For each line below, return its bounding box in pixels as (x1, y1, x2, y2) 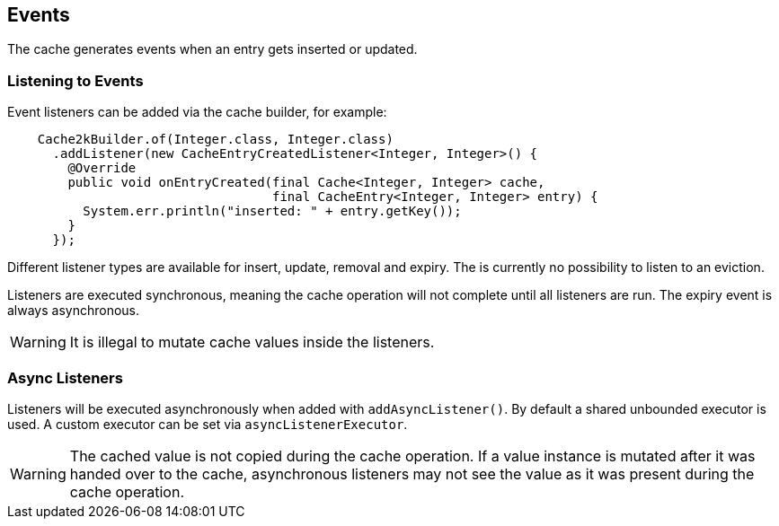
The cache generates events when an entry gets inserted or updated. (7, 41, 418, 57)
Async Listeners (7, 368, 123, 387)
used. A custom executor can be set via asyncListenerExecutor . (7, 416, 408, 432)
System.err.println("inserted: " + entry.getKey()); (83, 204, 462, 219)
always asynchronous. (7, 302, 140, 319)
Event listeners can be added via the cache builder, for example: (7, 104, 387, 120)
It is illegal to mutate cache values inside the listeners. (69, 333, 435, 352)
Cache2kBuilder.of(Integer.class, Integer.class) (37, 132, 394, 147)
